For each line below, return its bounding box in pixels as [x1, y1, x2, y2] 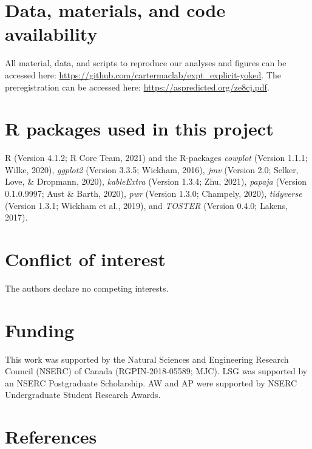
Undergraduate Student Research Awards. [5, 388, 161, 401]
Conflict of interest [5, 246, 166, 271]
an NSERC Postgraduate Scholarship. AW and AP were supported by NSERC [5, 376, 297, 389]
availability [5, 21, 98, 46]
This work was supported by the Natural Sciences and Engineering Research [5, 352, 289, 365]
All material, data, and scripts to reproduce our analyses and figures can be [5, 57, 287, 69]
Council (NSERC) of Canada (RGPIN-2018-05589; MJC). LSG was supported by [5, 365, 308, 377]
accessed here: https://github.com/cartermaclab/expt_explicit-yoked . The [5, 68, 281, 81]
